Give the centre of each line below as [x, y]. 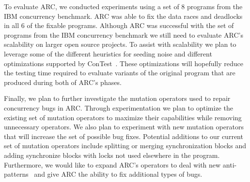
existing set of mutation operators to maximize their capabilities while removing [123, 117]
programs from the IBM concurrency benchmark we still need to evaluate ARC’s [124, 35]
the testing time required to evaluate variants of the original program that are [120, 73]
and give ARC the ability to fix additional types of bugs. [118, 174]
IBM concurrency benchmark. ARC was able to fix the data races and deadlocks [123, 16]
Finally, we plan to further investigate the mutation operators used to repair [117, 98]
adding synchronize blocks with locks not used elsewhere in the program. [112, 155]
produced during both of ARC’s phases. [63, 82]
